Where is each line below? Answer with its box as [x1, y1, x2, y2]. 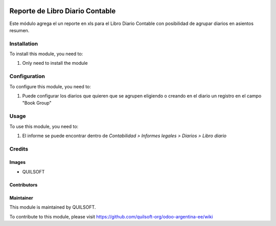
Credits [9, 145, 28, 153]
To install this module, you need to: [9, 51, 83, 57]
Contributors [9, 182, 38, 188]
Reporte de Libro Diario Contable [9, 7, 116, 15]
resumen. [9, 27, 30, 33]
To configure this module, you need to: [9, 83, 91, 89]
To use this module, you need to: [9, 123, 79, 130]
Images [9, 159, 26, 165]
